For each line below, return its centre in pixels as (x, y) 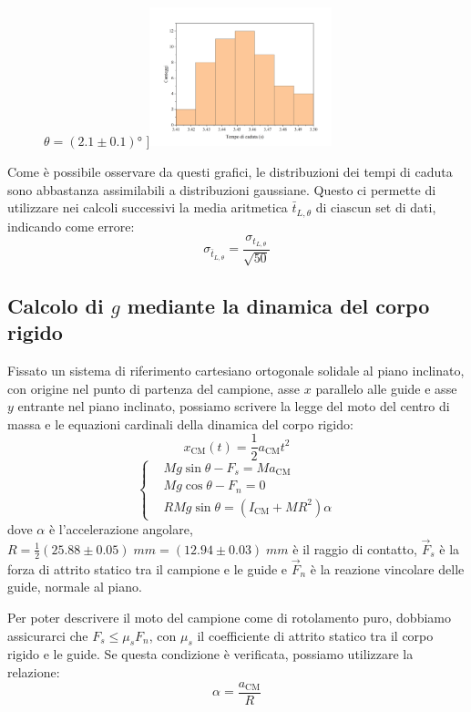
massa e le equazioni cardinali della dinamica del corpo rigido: (180, 423)
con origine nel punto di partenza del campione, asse (154, 388)
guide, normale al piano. (75, 587)
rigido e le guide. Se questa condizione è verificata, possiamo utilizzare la (210, 654)
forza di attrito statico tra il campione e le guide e (148, 568)
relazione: (34, 672)
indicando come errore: (71, 226)
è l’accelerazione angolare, (121, 528)
